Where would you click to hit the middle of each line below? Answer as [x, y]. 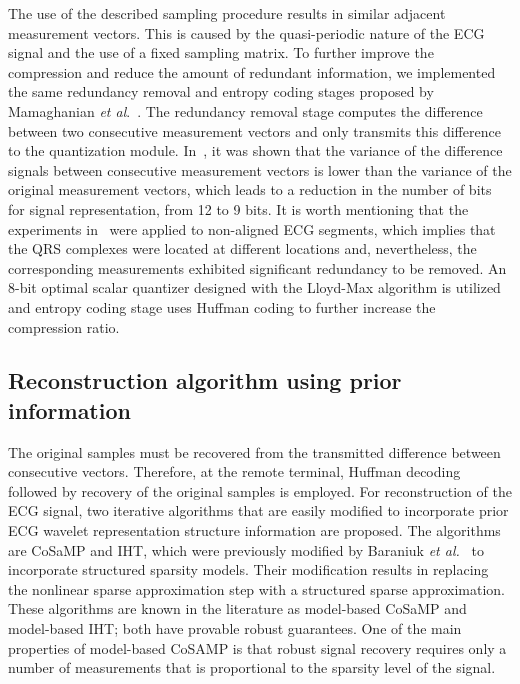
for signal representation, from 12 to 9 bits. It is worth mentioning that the [238, 208]
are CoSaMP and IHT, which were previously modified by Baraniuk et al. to [246, 549]
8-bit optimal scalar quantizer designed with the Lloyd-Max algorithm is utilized [254, 287]
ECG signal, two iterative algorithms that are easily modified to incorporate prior [258, 510]
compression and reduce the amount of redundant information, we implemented [252, 71]
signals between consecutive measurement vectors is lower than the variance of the [260, 169]
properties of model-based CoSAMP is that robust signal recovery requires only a [257, 647]
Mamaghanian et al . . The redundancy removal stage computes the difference [245, 110]
